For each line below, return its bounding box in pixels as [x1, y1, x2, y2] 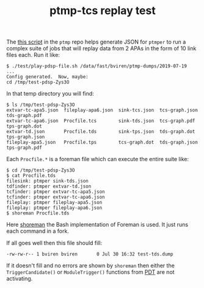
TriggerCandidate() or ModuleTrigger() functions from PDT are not [6, 268, 175, 276]
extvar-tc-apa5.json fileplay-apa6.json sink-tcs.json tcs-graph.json [6, 107, 199, 113]
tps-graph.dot [6, 123, 43, 129]
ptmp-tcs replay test [49, 4, 156, 18]
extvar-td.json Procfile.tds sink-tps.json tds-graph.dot [6, 129, 195, 135]
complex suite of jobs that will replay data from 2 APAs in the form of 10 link [6, 45, 197, 52]
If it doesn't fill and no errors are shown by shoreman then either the [6, 262, 175, 270]
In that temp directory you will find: [6, 90, 95, 97]
